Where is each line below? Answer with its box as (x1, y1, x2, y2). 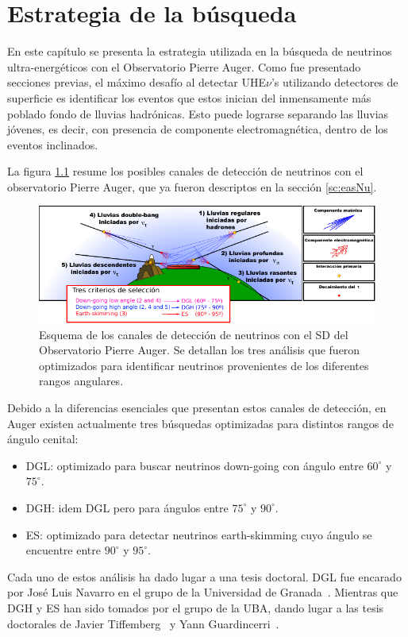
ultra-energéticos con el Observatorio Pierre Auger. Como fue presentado (7, 58, 361, 75)
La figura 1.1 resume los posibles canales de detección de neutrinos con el (7, 163, 364, 180)
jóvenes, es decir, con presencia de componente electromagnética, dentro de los (7, 121, 388, 137)
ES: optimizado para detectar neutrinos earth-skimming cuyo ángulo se (25, 526, 372, 542)
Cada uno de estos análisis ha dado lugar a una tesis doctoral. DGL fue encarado (7, 568, 402, 585)
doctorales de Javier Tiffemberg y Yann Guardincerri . (7, 615, 279, 631)
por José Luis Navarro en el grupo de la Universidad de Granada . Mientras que (7, 584, 398, 600)
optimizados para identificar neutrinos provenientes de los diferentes (39, 357, 369, 373)
